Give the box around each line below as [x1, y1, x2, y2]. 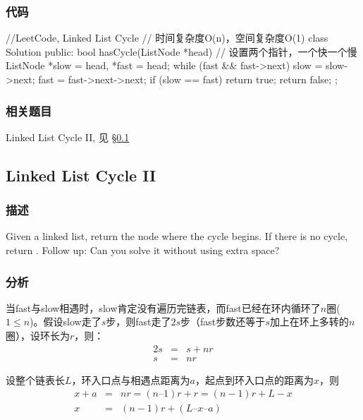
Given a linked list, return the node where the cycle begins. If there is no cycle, [6, 229, 348, 244]
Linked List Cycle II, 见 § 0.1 [6, 129, 130, 144]
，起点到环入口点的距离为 [195, 372, 314, 387]
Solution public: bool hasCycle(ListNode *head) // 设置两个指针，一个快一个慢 [6, 44, 357, 59]
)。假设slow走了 [30, 314, 101, 329]
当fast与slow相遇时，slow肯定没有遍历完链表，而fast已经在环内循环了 [6, 300, 321, 315]
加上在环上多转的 [269, 314, 349, 329]
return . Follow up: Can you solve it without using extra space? [6, 243, 280, 257]
